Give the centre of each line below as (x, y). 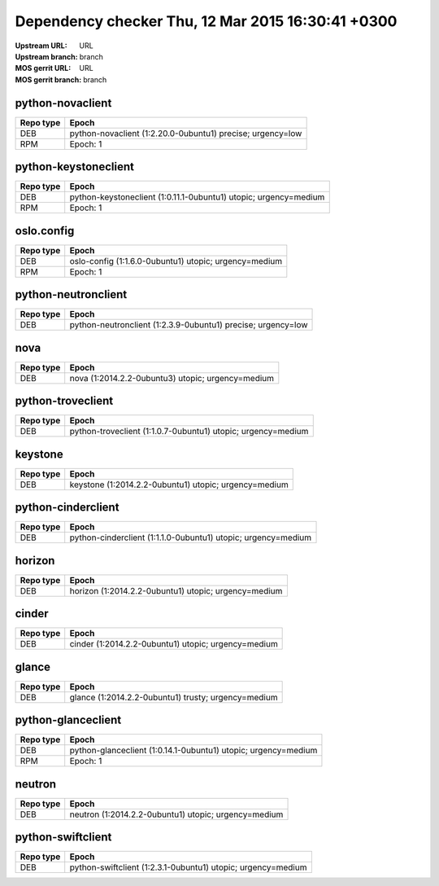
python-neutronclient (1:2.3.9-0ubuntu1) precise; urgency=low (189, 325)
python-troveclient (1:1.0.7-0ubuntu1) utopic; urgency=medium (189, 432)
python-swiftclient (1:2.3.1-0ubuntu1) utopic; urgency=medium (188, 867)
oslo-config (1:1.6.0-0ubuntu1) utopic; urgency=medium (176, 261)
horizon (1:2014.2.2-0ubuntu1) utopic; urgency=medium (176, 590)
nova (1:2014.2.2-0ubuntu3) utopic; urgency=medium (172, 378)
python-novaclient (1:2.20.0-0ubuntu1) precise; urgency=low (186, 133)
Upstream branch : (46, 56)
